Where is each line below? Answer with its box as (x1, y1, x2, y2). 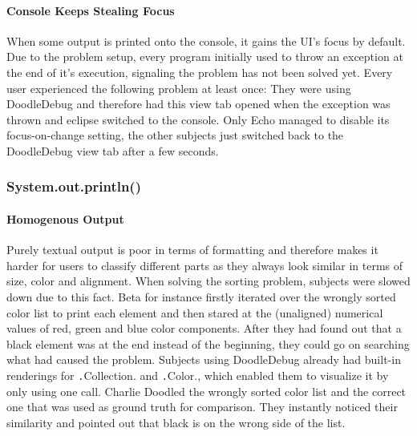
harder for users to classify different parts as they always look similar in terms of (6, 256, 403, 273)
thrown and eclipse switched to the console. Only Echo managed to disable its (6, 111, 390, 127)
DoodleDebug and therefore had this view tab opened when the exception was (6, 95, 391, 112)
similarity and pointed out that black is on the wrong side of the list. (6, 414, 346, 430)
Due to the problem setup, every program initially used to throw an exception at (6, 48, 403, 65)
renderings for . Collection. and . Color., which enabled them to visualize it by (6, 366, 389, 383)
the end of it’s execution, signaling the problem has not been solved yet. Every (6, 63, 393, 80)
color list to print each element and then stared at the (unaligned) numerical (6, 304, 383, 321)
